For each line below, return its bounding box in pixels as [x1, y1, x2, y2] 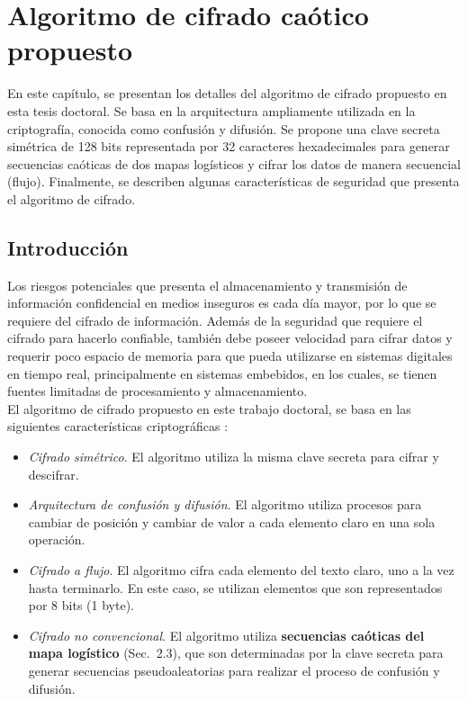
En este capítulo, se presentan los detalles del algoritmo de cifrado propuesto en [7, 84, 447, 103]
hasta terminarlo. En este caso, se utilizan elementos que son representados [28, 578, 443, 597]
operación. [28, 530, 85, 549]
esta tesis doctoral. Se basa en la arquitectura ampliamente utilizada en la [7, 101, 416, 120]
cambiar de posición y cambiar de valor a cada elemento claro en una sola [28, 512, 436, 531]
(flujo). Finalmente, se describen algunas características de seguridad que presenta [7, 172, 460, 191]
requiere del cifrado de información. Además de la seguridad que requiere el [7, 310, 423, 329]
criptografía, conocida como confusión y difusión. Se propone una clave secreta [7, 119, 440, 138]
